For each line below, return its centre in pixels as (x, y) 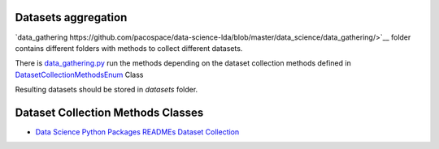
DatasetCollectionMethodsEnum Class (79, 74)
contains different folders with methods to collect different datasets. (129, 48)
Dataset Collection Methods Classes (109, 112)
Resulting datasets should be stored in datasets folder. (106, 90)
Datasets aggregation (71, 17)
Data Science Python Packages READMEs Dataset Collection (137, 132)
